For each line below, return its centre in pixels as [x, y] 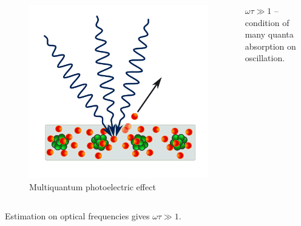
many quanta [269, 34]
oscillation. [265, 58]
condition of [267, 22]
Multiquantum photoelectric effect [93, 186]
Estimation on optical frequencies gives [77, 215]
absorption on [270, 46]
